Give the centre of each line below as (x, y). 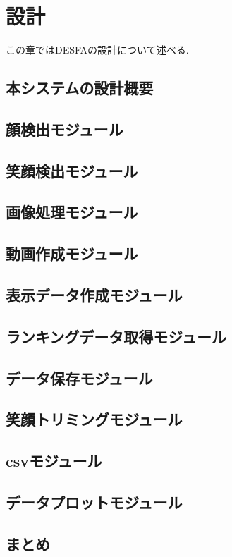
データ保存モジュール (79, 378)
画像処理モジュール (72, 212)
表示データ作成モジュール (94, 295)
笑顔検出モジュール (72, 170)
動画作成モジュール (72, 253)
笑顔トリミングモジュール (94, 419)
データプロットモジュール (94, 502)
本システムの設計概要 (80, 88)
